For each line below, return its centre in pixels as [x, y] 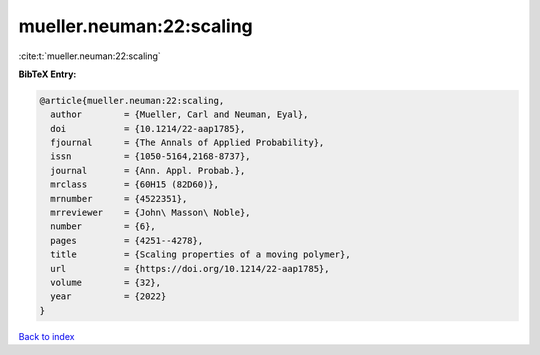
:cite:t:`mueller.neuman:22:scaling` [90, 56]
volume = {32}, [106, 282]
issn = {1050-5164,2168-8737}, [150, 156]
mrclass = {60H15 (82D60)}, [135, 184]
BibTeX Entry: [47, 74]
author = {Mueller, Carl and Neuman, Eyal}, [179, 114]
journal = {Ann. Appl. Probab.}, [148, 170]
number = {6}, [103, 226]
